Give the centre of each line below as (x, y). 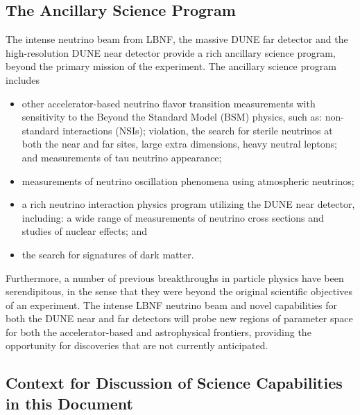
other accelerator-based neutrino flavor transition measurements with (169, 103)
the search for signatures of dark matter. (108, 254)
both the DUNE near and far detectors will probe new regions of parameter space (179, 318)
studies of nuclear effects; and (85, 231)
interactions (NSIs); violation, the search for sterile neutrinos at (198, 130)
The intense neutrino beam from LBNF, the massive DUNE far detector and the (177, 39)
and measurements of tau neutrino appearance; (122, 157)
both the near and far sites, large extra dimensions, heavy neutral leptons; (179, 144)
